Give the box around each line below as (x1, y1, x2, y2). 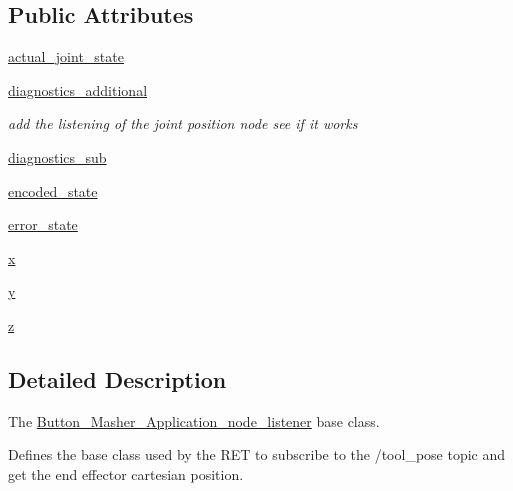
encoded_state (8, 180, 98, 201)
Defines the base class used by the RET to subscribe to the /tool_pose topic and (8, 444, 506, 465)
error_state (8, 214, 78, 235)
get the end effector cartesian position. (8, 463, 244, 484)
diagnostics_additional (8, 79, 148, 100)
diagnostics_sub (8, 146, 107, 167)
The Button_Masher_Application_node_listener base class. (8, 410, 380, 431)
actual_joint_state (8, 46, 124, 67)
